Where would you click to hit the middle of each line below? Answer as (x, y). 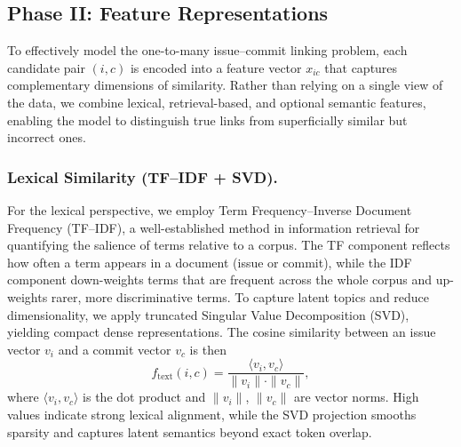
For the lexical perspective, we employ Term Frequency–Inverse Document (210, 209)
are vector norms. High (356, 397)
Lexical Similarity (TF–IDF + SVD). (143, 176)
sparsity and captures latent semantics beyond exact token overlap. (190, 431)
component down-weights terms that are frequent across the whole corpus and (220, 279)
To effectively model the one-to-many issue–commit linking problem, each (207, 50)
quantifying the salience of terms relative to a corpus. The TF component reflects (229, 245)
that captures (361, 67)
